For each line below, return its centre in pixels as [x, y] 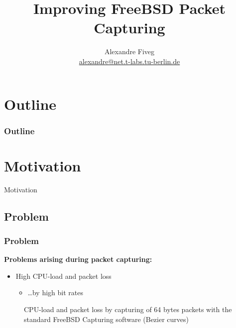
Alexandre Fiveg [129, 51]
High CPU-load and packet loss [63, 276]
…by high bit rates [55, 292]
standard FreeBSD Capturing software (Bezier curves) [107, 319]
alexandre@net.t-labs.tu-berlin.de [129, 61]
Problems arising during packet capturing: [78, 259]
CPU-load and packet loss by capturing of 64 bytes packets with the [128, 309]
